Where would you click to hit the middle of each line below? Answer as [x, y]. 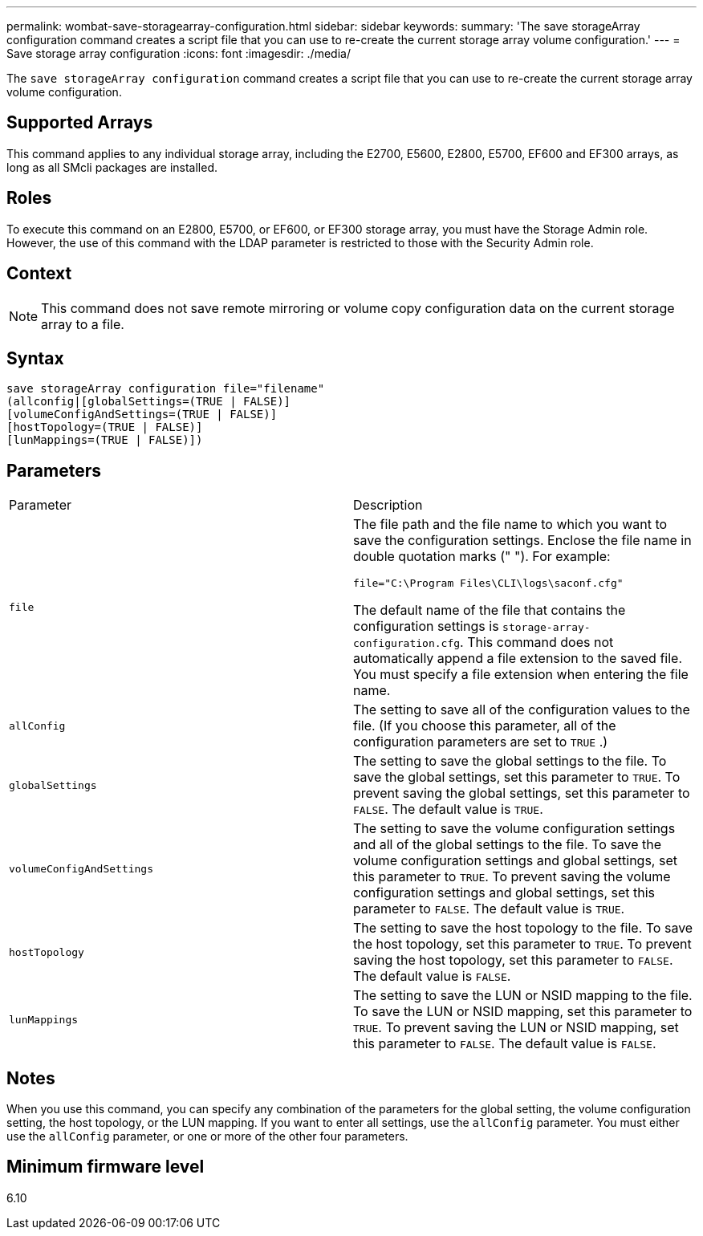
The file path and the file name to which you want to [510, 524]
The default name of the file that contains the [490, 610]
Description [388, 505]
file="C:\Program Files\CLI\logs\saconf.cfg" [488, 583]
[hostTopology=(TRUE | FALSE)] [105, 427]
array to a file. [83, 324]
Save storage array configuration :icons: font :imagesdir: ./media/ [179, 53]
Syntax [35, 358]
